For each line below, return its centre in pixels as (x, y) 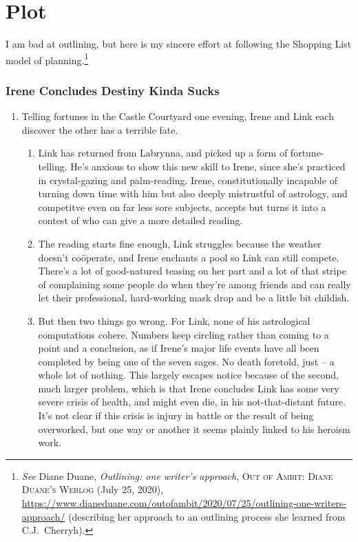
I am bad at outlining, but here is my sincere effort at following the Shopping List (179, 44)
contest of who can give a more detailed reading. (140, 220)
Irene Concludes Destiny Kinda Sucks (113, 90)
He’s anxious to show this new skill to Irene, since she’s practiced (208, 166)
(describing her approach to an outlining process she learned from (207, 516)
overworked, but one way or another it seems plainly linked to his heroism (194, 429)
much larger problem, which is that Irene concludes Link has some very (189, 388)
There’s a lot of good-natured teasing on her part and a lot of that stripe (192, 271)
